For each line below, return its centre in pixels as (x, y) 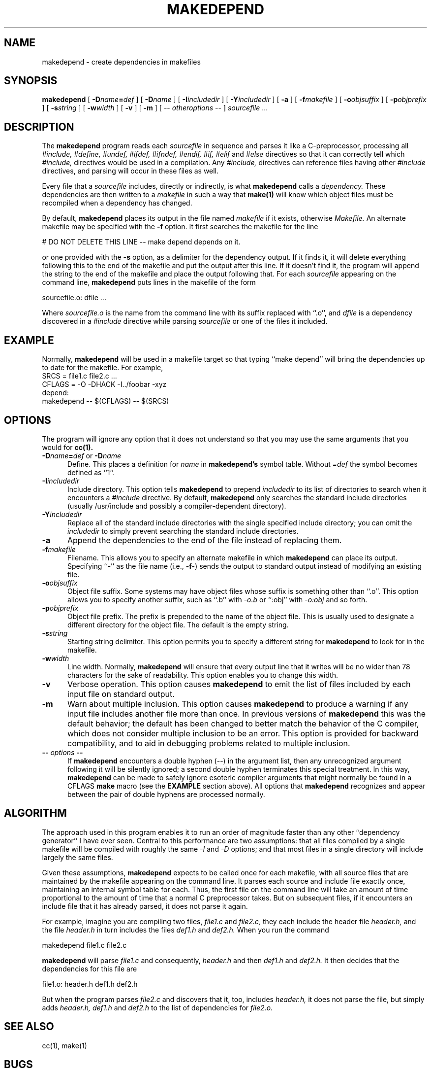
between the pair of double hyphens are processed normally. (166, 794)
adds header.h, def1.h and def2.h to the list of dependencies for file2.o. (157, 1007)
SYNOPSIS (31, 81)
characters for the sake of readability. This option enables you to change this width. (203, 675)
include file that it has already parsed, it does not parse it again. (145, 906)
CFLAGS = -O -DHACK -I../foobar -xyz (104, 384)
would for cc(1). (68, 447)
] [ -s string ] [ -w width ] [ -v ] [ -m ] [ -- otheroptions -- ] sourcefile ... (155, 108)
